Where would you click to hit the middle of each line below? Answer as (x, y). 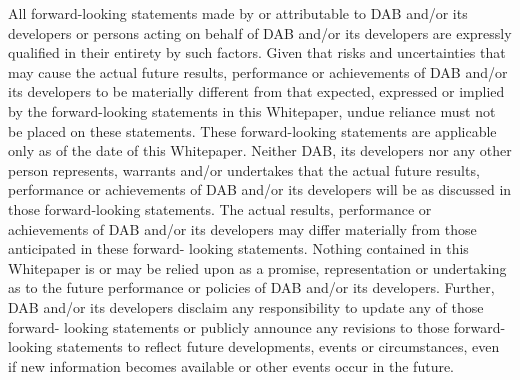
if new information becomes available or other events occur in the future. (231, 365)
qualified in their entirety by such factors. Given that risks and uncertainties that (257, 52)
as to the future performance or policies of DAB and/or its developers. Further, (251, 287)
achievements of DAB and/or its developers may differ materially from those (242, 228)
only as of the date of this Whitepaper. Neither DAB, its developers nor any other (260, 150)
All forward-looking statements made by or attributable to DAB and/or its (238, 13)
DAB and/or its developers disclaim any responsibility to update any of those (246, 306)
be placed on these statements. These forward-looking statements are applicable (252, 130)
